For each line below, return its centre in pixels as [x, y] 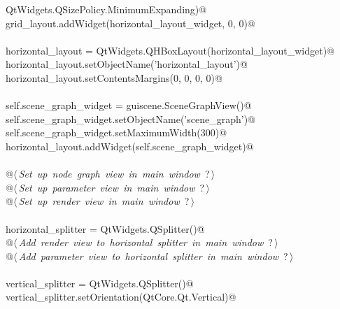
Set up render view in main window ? [104, 201]
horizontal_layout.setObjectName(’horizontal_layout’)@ [127, 64]
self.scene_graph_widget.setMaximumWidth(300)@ [116, 132]
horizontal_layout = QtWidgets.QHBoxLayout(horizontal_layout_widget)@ [170, 50]
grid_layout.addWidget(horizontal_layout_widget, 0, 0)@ [130, 23]
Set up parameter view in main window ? [112, 187]
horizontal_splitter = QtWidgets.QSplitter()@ [105, 228]
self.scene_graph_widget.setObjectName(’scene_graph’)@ [130, 118]
